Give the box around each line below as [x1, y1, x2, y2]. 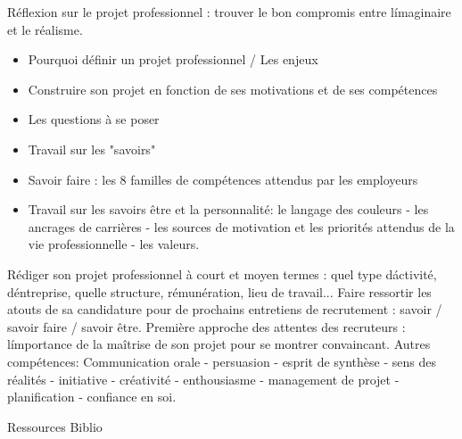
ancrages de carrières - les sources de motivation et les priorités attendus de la [28, 217, 455, 236]
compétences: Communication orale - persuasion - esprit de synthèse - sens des [7, 352, 436, 370]
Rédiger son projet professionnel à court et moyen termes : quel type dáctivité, [7, 264, 437, 283]
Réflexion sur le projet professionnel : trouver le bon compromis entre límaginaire [7, 3, 451, 21]
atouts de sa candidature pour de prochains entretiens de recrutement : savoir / [7, 300, 442, 319]
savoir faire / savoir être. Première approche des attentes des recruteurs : [7, 317, 406, 335]
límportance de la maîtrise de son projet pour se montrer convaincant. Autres [7, 335, 431, 353]
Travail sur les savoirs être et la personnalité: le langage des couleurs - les [28, 200, 429, 219]
